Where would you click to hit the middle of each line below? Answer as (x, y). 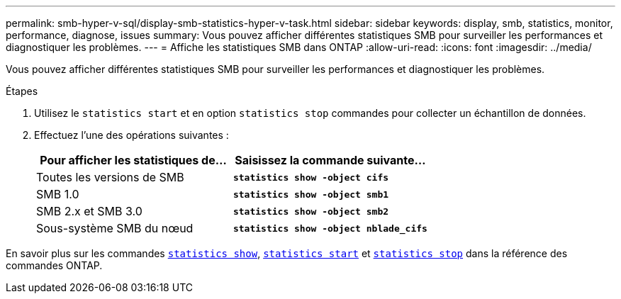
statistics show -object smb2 (311, 211)
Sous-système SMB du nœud (115, 228)
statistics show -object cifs (311, 177)
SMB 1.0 (58, 194)
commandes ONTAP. (54, 265)
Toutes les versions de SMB (110, 177)
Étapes (22, 91)
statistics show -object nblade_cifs (330, 228)
